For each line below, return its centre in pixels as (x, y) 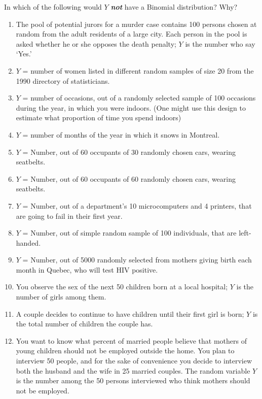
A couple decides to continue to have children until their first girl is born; (130, 313)
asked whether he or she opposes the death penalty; (96, 43)
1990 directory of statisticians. (63, 80)
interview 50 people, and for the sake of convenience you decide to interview (134, 361)
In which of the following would (53, 7)
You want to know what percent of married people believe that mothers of (132, 340)
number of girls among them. (61, 297)
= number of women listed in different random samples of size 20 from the (138, 70)
